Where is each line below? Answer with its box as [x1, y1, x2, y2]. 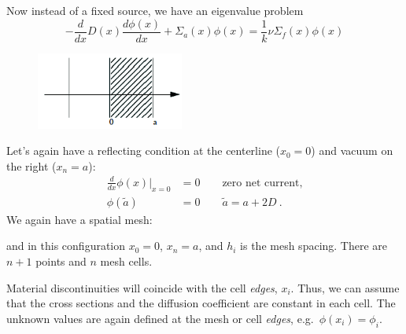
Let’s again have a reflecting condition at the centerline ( [6, 142, 280, 159]
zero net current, [222, 177, 303, 189]
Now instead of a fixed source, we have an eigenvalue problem [6, 2, 304, 18]
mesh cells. [100, 253, 153, 269]
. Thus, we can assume [290, 279, 400, 295]
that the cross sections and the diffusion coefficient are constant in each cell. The [6, 295, 396, 311]
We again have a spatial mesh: [6, 211, 153, 227]
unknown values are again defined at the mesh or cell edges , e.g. [6, 310, 314, 326]
